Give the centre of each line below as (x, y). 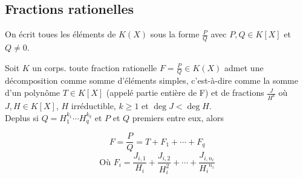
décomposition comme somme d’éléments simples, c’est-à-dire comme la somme (151, 80)
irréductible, (93, 105)
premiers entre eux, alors (178, 117)
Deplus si (22, 117)
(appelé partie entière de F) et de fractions (185, 93)
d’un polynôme (33, 93)
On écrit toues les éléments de (60, 34)
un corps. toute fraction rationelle (95, 67)
